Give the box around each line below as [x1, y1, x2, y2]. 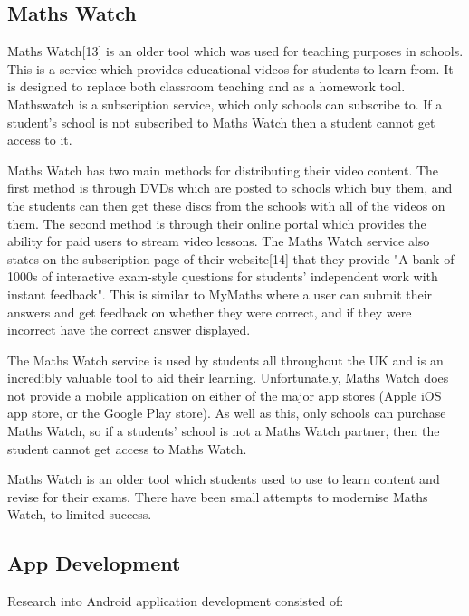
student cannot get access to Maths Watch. [7, 439, 247, 458]
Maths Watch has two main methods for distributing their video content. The [7, 160, 439, 179]
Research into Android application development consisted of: [7, 592, 344, 611]
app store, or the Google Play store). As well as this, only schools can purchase [7, 403, 446, 422]
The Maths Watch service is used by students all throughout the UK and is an [7, 350, 444, 369]
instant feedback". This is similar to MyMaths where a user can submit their [7, 284, 433, 303]
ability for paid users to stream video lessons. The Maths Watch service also [7, 232, 430, 251]
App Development [7, 549, 181, 577]
